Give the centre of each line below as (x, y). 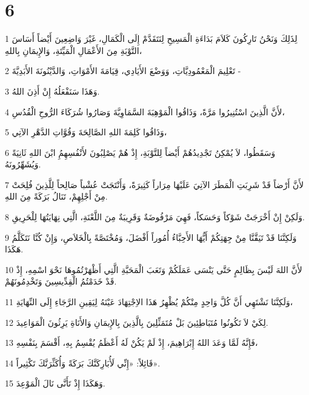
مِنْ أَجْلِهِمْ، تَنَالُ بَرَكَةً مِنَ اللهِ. (56, 196)
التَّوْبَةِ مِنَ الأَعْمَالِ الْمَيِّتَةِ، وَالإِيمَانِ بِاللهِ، (74, 50)
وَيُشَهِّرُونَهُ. (23, 164)
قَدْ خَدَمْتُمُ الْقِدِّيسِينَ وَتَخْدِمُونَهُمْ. (61, 281)
